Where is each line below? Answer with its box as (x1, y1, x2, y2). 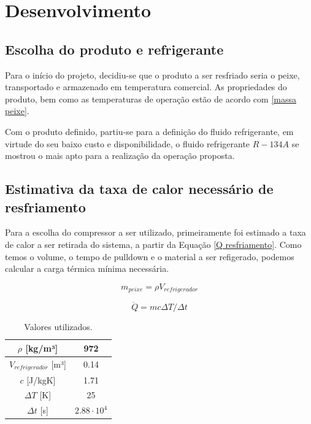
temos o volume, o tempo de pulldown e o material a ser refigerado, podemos (5, 250, 294, 263)
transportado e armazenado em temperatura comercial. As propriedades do (5, 80, 287, 93)
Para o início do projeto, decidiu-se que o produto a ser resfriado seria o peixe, (5, 68, 300, 81)
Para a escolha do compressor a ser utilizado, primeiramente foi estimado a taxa (5, 226, 306, 239)
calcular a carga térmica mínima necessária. (5, 262, 169, 275)
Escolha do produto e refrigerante (5, 39, 224, 58)
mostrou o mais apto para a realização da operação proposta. (5, 149, 235, 162)
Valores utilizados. (24, 320, 93, 333)
